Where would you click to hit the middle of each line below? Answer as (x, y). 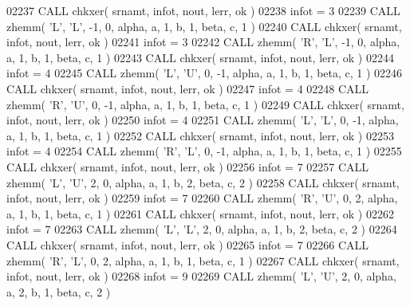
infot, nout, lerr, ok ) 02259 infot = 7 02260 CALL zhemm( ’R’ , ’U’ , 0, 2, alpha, (202, 198)
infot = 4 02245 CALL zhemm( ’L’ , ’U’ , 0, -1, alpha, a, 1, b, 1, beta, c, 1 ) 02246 (205, 73)
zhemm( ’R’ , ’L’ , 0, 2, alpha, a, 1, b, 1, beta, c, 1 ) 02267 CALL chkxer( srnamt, (203, 260)
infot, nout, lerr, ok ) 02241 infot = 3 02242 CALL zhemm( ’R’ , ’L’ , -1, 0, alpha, (203, 42)
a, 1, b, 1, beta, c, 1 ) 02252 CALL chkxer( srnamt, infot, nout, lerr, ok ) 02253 (200, 135)
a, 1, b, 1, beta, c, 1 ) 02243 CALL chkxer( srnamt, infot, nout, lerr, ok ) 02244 (200, 57)
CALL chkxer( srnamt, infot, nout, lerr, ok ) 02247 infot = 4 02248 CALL (188, 88)
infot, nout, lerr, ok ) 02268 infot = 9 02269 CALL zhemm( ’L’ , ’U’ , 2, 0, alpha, (201, 276)
